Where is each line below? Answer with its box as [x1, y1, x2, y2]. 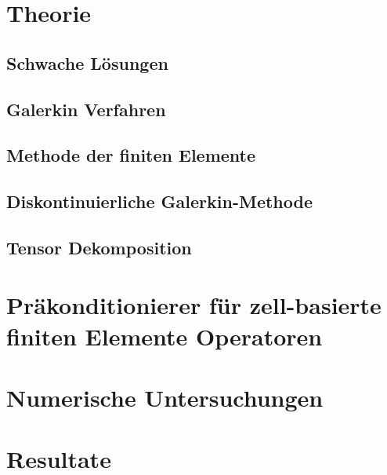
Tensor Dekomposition [6, 235, 192, 259]
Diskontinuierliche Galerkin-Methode [6, 189, 313, 214]
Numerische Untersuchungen [6, 382, 324, 414]
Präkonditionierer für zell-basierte [6, 289, 382, 321]
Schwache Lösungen [6, 50, 168, 75]
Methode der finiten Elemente [6, 143, 256, 167]
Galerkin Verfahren [6, 97, 166, 121]
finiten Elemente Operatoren [6, 320, 323, 352]
